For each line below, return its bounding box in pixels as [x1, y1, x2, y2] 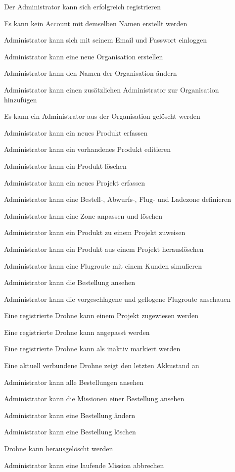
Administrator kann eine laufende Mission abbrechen [4, 460, 164, 470]
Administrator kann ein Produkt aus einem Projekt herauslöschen [4, 243, 204, 254]
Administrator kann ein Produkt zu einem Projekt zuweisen [4, 227, 186, 237]
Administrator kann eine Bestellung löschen [4, 426, 136, 437]
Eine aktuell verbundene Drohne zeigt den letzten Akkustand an [4, 360, 199, 371]
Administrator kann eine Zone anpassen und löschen [4, 210, 163, 221]
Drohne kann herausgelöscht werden [4, 443, 113, 454]
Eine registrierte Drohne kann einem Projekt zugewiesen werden [4, 310, 198, 321]
